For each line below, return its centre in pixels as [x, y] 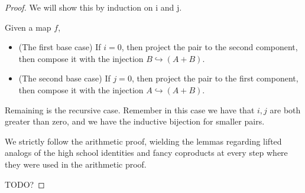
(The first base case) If [60, 47]
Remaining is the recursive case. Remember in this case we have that [130, 109]
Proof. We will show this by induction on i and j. [93, 7]
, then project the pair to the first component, [215, 78]
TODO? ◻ [25, 184]
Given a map [28, 27]
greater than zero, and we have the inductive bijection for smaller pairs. [135, 121]
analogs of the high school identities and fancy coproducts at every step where [146, 153]
